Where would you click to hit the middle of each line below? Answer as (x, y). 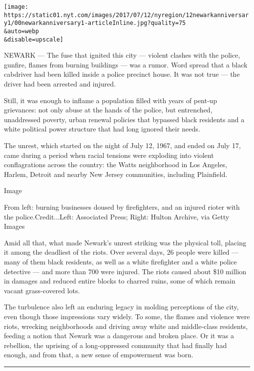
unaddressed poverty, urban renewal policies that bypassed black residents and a (124, 119)
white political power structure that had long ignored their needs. (102, 129)
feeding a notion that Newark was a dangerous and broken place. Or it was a (119, 336)
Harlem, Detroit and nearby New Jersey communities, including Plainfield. (116, 174)
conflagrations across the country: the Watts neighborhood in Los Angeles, (116, 164)
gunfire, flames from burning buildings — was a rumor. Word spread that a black (126, 64)
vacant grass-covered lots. (42, 290)
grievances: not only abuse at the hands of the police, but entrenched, (108, 110)
